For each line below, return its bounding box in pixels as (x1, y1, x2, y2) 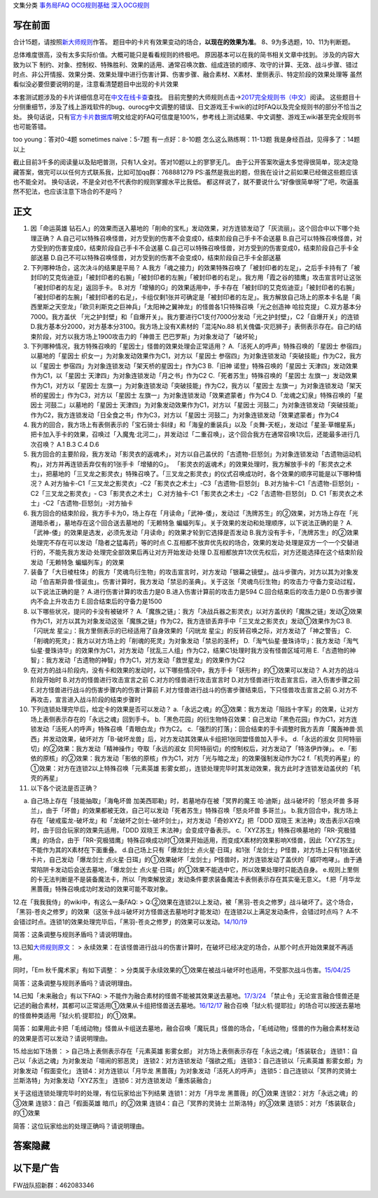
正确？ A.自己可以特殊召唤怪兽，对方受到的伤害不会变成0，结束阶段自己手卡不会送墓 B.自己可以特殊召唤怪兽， (36, 234, 356, 242)
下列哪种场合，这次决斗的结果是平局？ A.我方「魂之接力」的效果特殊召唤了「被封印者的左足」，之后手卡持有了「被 (30, 263, 360, 271)
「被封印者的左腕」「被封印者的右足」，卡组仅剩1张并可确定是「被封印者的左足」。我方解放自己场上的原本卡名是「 (30, 293, 355, 302)
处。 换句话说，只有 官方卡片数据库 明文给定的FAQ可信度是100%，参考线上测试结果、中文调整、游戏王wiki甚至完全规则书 (13, 112, 360, 121)
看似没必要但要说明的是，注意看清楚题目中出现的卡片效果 (13, 80, 178, 88)
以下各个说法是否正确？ (30, 783, 98, 792)
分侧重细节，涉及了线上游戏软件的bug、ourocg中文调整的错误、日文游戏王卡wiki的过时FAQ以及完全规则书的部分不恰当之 (13, 102, 362, 112)
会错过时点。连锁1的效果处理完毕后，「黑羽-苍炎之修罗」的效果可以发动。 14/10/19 (13, 917, 248, 926)
